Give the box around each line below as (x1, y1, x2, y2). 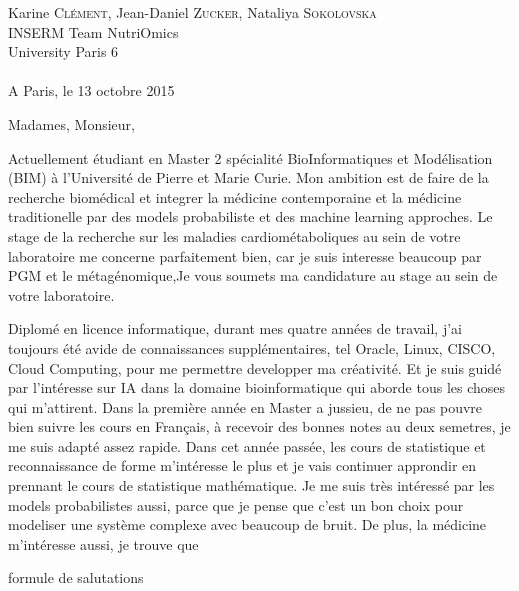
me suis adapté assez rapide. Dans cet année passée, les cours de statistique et (8, 435, 486, 456)
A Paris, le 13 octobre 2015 (8, 80, 175, 101)
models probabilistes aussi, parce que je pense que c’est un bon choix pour (8, 494, 464, 515)
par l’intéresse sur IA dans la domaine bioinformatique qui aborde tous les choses (8, 377, 506, 398)
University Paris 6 (8, 41, 119, 62)
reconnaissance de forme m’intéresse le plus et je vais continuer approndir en (8, 455, 477, 476)
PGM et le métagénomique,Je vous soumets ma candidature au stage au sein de (8, 265, 498, 286)
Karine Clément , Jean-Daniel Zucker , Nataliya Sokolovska (8, 2, 377, 22)
